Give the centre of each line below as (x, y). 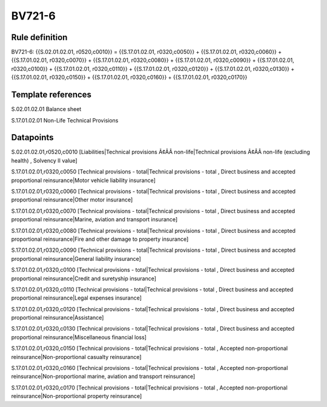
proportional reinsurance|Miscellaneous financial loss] (79, 337)
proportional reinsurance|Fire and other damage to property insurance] (100, 239)
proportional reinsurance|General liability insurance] (76, 258)
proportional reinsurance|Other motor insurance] (72, 200)
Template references (51, 95)
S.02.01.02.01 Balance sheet (46, 109)
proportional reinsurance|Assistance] (58, 318)
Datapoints (32, 137)
